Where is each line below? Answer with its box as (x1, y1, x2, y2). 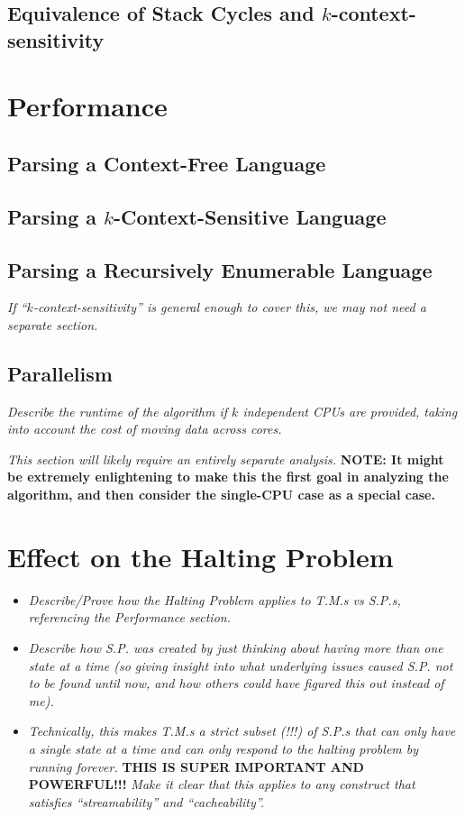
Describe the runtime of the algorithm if (7, 401, 228, 420)
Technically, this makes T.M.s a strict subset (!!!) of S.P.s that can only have (28, 721, 456, 740)
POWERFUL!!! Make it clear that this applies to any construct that (28, 775, 415, 794)
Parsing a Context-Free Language (7, 149, 326, 177)
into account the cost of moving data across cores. (7, 419, 282, 438)
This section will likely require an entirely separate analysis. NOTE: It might (7, 449, 444, 468)
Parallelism (7, 359, 113, 387)
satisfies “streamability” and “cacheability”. (28, 792, 265, 811)
